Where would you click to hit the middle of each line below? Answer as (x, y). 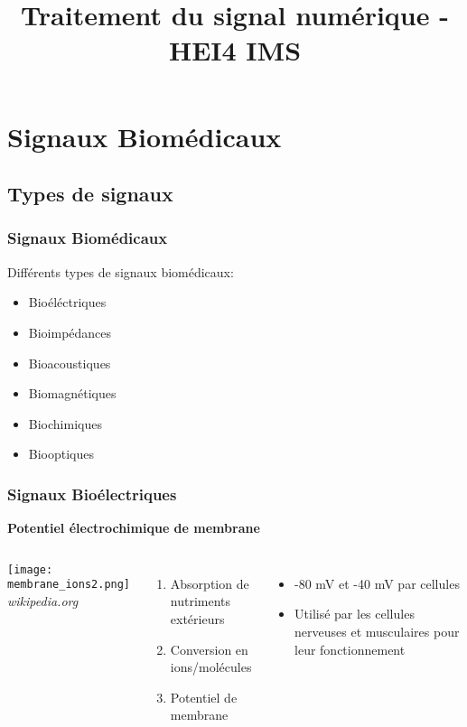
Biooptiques (61, 454)
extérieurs (197, 618)
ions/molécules (211, 667)
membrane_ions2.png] (69, 585)
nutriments (201, 601)
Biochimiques (65, 423)
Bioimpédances (70, 332)
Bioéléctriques (67, 302)
